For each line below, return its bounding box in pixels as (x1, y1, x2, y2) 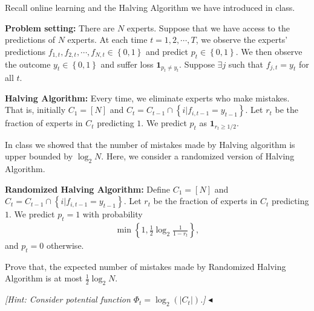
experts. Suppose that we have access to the (126, 21, 290, 34)
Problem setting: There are (5, 21, 115, 34)
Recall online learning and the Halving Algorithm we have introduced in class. (5, 1, 295, 13)
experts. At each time (67, 33, 148, 46)
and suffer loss (100, 57, 154, 70)
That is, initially (5, 103, 66, 116)
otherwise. (46, 239, 84, 252)
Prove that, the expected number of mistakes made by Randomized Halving (5, 260, 286, 272)
